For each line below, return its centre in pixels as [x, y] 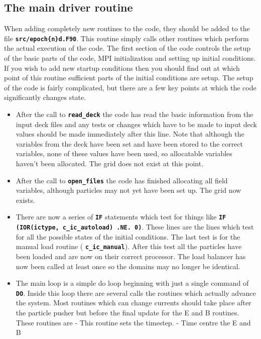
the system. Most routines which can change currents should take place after [134, 303]
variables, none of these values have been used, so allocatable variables [124, 153]
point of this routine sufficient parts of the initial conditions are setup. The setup [129, 78]
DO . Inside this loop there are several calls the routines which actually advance [136, 293]
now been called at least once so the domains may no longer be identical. [128, 266]
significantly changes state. [45, 97]
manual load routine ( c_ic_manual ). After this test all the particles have [129, 246]
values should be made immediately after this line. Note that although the [130, 134]
